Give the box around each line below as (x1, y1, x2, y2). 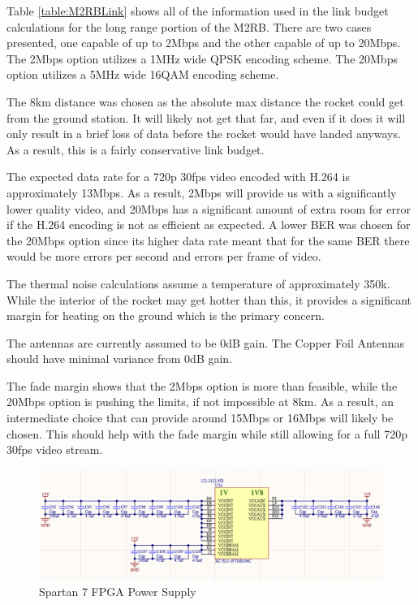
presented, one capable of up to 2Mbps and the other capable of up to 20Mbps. (6, 34, 401, 51)
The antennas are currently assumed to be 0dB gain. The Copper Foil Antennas (6, 334, 405, 351)
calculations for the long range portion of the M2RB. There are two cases (6, 18, 372, 35)
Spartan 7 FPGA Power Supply (39, 583, 196, 600)
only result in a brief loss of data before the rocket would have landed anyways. (6, 125, 401, 142)
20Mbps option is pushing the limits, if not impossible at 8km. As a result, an (6, 393, 394, 410)
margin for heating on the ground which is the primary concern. (6, 307, 325, 324)
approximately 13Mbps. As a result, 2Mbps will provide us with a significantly (6, 184, 397, 201)
